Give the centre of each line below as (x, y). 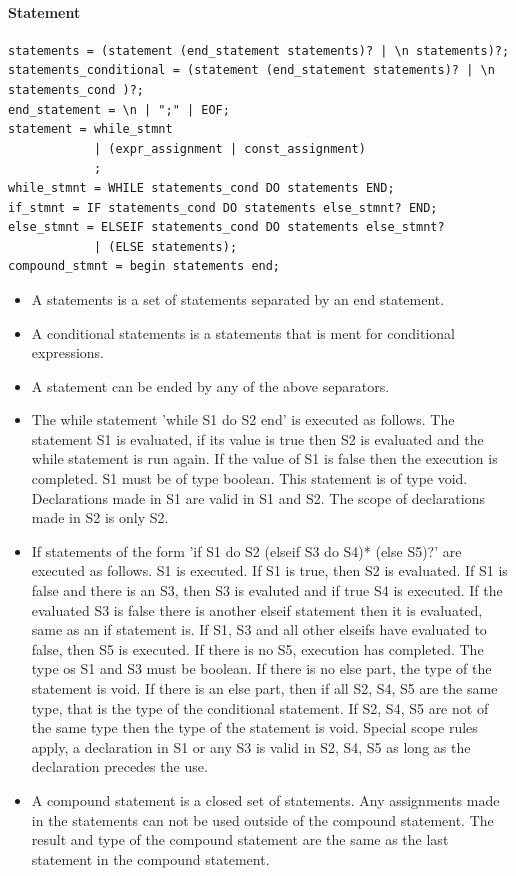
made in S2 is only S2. (100, 517)
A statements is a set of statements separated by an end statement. (238, 298)
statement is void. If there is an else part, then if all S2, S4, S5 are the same (264, 688)
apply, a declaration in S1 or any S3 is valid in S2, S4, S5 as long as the (251, 746)
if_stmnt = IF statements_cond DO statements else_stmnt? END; (223, 207)
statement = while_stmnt (90, 129)
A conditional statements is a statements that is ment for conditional (243, 332)
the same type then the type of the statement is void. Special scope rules (254, 727)
